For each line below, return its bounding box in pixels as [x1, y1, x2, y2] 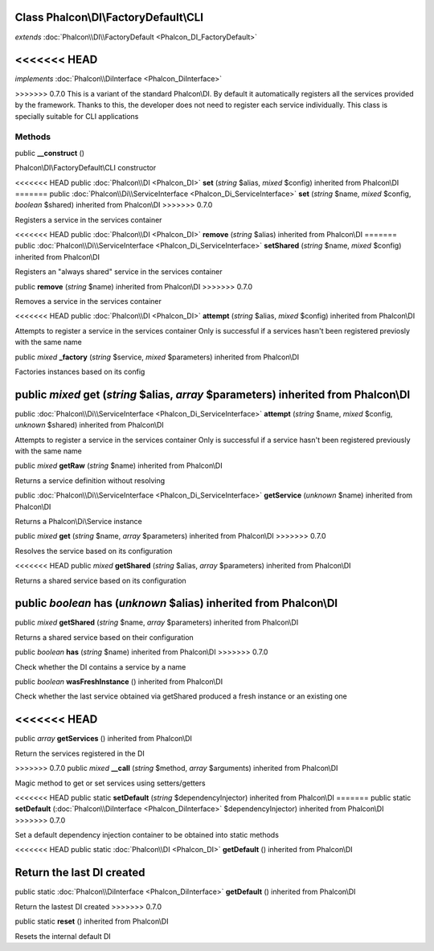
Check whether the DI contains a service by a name [14, 662, 186, 671]
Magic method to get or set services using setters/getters [14, 778, 206, 788]
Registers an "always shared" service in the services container [14, 267, 223, 277]
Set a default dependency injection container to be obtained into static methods [14, 830, 279, 840]
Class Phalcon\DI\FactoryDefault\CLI [14, 10, 204, 24]
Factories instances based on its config [14, 367, 145, 376]
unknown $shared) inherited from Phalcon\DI [14, 420, 164, 430]
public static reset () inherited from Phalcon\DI [14, 916, 169, 926]
